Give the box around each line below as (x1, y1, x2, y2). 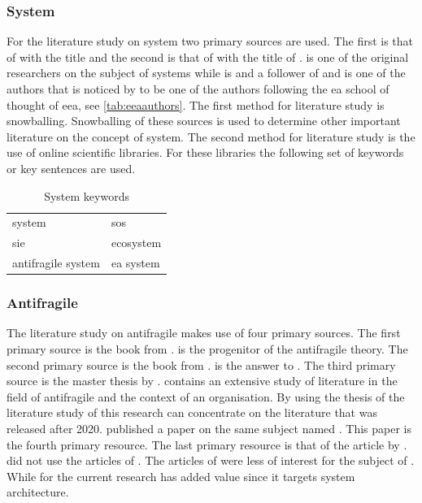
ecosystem (111, 234, 162, 251)
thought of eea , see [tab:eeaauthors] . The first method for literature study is (7, 96, 385, 113)
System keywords (44, 187, 129, 204)
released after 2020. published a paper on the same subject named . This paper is (7, 419, 411, 436)
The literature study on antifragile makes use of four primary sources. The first (7, 324, 401, 341)
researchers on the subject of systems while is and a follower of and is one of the (7, 64, 406, 81)
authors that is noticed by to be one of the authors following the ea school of (7, 80, 389, 97)
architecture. (7, 483, 69, 501)
